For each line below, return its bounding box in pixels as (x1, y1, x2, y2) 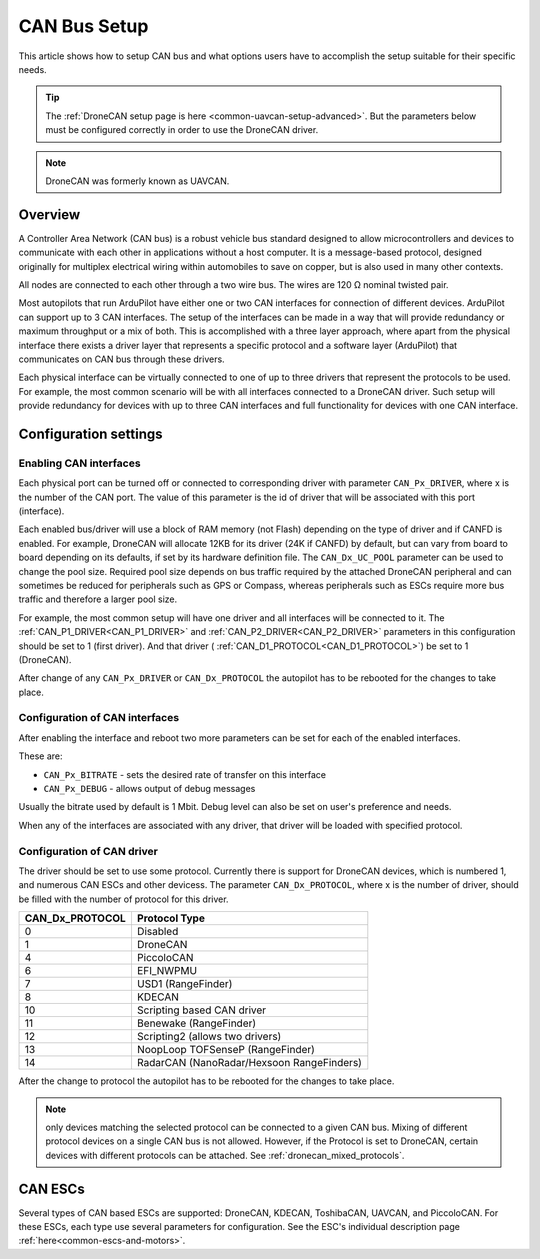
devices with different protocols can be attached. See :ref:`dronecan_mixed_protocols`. (45, 1149, 405, 1161)
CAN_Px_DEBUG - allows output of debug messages (43, 783, 256, 795)
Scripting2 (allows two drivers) (136, 1030, 282, 1044)
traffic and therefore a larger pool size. (18, 593, 178, 605)
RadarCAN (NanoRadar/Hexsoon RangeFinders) (136, 1056, 362, 1070)
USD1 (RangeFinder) (136, 977, 233, 991)
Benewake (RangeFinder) (136, 1016, 257, 1030)
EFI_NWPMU (136, 964, 198, 978)
